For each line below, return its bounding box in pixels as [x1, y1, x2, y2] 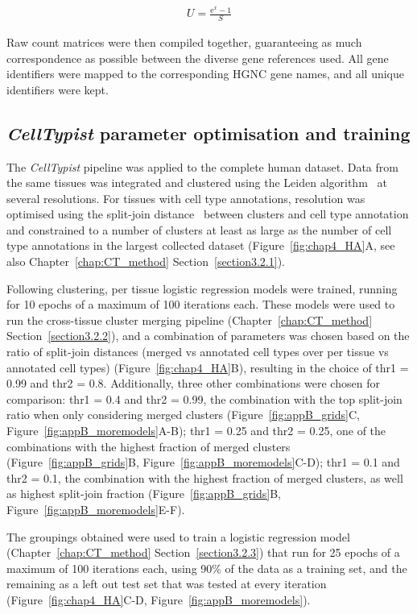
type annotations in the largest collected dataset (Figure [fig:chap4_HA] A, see [6, 237, 395, 254]
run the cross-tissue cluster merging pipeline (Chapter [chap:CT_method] [6, 311, 373, 328]
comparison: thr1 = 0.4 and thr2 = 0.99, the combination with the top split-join [6, 390, 403, 407]
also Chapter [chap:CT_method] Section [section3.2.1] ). [6, 253, 285, 270]
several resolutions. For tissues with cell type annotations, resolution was [6, 189, 365, 206]
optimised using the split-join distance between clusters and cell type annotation [6, 205, 409, 222]
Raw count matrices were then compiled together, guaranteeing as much [6, 33, 362, 50]
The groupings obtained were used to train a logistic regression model [6, 528, 350, 545]
